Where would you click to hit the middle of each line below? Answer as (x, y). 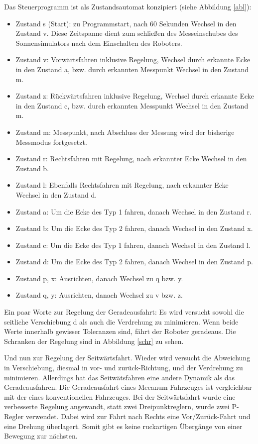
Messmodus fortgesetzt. (51, 142)
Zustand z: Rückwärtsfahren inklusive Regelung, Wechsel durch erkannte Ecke (135, 96)
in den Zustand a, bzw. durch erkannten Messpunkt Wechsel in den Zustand (132, 69)
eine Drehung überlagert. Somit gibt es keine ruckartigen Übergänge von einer (123, 426)
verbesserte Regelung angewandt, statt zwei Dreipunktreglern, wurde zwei (117, 406)
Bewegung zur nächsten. (41, 436)
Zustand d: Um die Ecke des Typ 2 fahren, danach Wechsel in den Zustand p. (134, 262)
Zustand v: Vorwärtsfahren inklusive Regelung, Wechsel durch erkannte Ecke (133, 59)
